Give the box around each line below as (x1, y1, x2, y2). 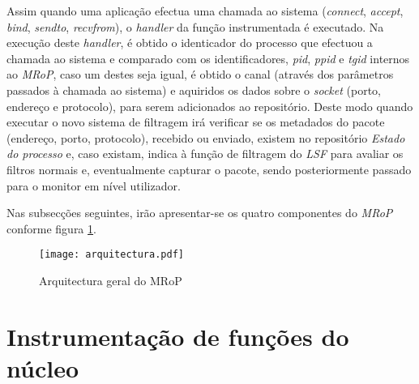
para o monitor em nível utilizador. (6, 177, 181, 194)
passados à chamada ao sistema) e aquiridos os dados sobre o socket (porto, (6, 81, 381, 98)
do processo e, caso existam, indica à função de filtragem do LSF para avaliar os (6, 145, 404, 162)
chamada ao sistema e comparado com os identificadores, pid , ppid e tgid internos (6, 49, 410, 66)
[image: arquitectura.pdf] (39, 249, 184, 261)
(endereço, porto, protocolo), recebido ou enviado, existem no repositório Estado (6, 129, 405, 146)
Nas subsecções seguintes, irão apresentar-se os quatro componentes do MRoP (6, 204, 393, 221)
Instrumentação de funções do (6, 319, 349, 352)
